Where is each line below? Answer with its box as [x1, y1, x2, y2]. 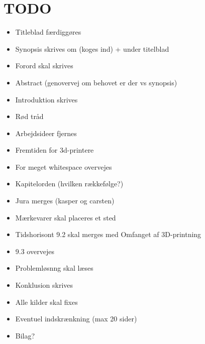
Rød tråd [15, 111, 44, 122]
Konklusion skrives [15, 280, 73, 290]
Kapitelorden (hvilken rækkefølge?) [15, 178, 124, 189]
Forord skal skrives [15, 60, 73, 71]
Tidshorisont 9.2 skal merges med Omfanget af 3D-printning [15, 229, 201, 240]
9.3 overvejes [15, 246, 54, 256]
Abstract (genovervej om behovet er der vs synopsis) [15, 77, 177, 87]
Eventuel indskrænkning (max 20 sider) [15, 313, 137, 324]
